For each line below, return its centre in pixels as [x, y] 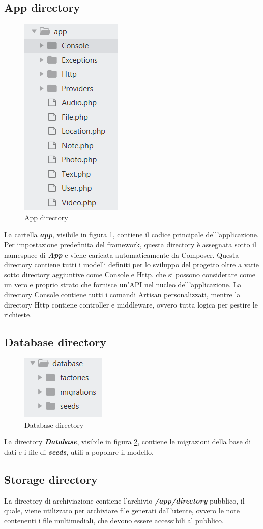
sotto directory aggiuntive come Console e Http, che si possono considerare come [130, 274]
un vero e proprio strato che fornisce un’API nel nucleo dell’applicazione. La [123, 284]
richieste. [18, 314]
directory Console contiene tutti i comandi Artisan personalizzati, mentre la [122, 294]
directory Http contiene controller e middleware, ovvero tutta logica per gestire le [131, 304]
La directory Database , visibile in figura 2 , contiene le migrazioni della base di [128, 442]
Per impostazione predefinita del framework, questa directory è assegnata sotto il [130, 244]
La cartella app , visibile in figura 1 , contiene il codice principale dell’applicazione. [131, 234]
